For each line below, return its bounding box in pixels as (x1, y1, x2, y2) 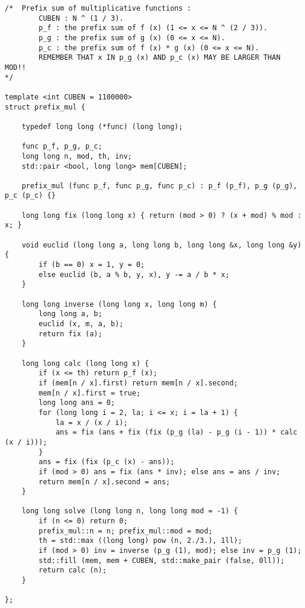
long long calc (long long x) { (21, 359, 149, 368)
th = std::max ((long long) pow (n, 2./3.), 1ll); (38, 536, 242, 545)
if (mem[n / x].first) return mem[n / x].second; (38, 378, 238, 387)
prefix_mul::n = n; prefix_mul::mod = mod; (38, 526, 213, 535)
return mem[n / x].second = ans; (38, 477, 171, 486)
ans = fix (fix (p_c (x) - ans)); (38, 458, 175, 467)
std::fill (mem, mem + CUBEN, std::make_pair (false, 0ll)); (38, 556, 285, 565)
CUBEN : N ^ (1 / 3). (38, 14, 124, 22)
